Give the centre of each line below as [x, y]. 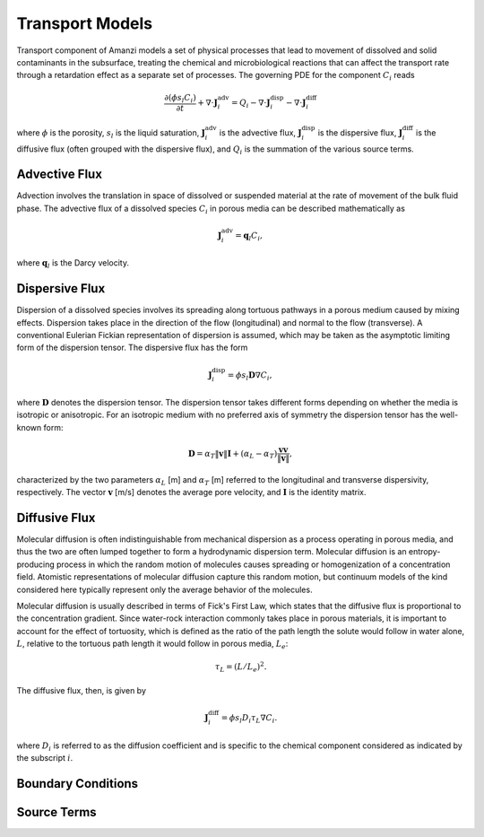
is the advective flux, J [260, 132]
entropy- [424, 552]
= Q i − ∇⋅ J [251, 103]
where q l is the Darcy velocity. [73, 264]
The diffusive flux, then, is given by [82, 690]
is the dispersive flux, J [360, 132]
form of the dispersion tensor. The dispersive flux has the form [132, 348]
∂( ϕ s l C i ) [180, 99]
